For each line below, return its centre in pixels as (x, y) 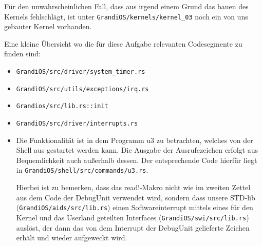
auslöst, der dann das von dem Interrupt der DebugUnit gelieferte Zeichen (133, 227)
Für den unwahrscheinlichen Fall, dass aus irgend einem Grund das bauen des (126, 6)
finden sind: (22, 54)
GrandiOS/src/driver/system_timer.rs (81, 72)
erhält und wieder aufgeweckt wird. (72, 238)
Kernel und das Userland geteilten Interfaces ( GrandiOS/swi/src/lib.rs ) (133, 217)
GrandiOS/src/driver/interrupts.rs (77, 124)
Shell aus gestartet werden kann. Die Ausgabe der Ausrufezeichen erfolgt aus (137, 150)
